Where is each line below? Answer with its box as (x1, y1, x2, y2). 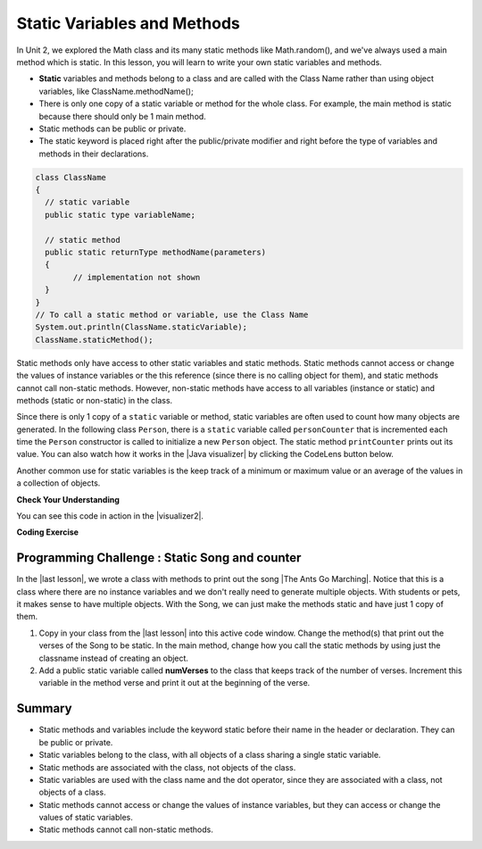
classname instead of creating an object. (38, 653, 189, 663)
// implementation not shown (72, 272, 201, 282)
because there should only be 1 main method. (38, 111, 207, 121)
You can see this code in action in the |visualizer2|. (16, 511, 204, 521)
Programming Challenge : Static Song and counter (16, 550, 302, 566)
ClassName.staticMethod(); (35, 335, 154, 345)
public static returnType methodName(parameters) (45, 247, 267, 257)
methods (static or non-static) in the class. (16, 395, 173, 405)
